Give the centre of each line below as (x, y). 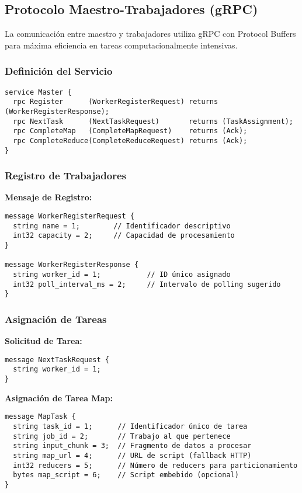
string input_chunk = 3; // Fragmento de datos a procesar (132, 446)
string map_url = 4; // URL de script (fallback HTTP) (132, 455)
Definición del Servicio (59, 71)
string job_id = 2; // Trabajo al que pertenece (122, 436)
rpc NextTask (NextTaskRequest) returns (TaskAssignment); (153, 121)
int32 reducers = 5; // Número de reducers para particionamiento (155, 465)
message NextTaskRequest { (57, 360)
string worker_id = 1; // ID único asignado (122, 274)
